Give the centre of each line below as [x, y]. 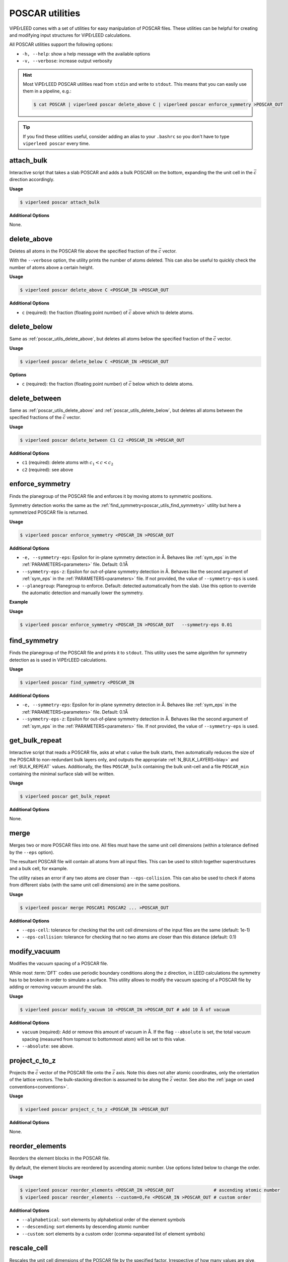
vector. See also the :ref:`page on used [214, 1080]
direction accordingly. [32, 180]
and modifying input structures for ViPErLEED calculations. [70, 35]
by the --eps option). [32, 852]
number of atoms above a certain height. [52, 267]
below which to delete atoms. [163, 384]
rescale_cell [28, 1248]
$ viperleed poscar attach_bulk [60, 202]
